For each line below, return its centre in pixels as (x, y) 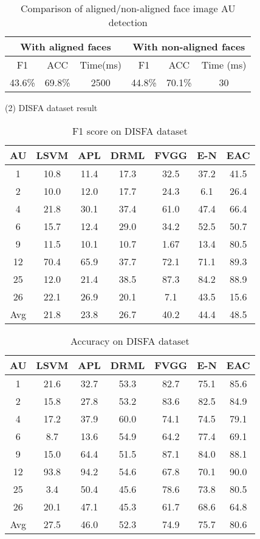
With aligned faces (66, 46)
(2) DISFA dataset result (51, 107)
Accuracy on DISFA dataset (130, 341)
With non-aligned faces (189, 46)
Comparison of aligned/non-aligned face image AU (128, 8)
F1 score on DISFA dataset (130, 131)
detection (128, 22)
